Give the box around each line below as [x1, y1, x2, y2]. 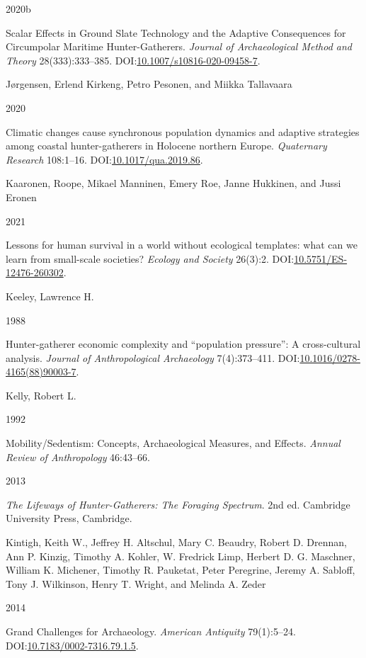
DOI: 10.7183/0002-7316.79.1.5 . [6, 637, 139, 652]
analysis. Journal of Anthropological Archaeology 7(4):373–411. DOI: [6, 350, 300, 365]
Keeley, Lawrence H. [6, 288, 94, 303]
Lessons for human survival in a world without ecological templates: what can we [6, 237, 358, 252]
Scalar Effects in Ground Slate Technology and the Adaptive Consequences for [6, 25, 346, 40]
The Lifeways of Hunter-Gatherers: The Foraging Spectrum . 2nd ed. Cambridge [6, 497, 350, 511]
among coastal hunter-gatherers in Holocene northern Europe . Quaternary [6, 138, 327, 153]
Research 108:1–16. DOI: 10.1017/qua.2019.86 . [6, 152, 203, 166]
